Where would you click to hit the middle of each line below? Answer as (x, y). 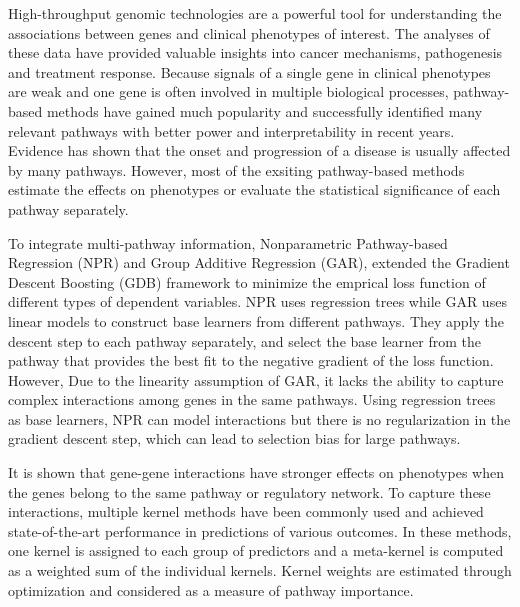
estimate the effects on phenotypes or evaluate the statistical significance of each (254, 189)
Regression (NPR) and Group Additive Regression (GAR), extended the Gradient (259, 262)
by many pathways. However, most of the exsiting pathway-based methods (236, 169)
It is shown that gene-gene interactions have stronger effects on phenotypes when (256, 472)
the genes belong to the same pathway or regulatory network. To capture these (249, 491)
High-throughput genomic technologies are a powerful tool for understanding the (255, 13)
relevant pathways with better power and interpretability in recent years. (231, 130)
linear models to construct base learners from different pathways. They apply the (256, 320)
